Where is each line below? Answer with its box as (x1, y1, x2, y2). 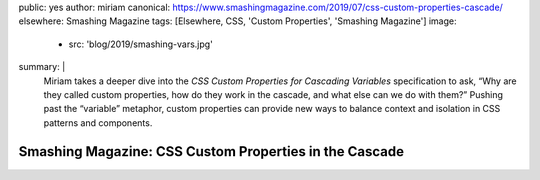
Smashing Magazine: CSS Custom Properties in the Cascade (18, 143, 405, 160)
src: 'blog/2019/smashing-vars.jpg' (68, 38, 214, 50)
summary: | (18, 61, 66, 73)
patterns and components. (43, 116, 153, 129)
